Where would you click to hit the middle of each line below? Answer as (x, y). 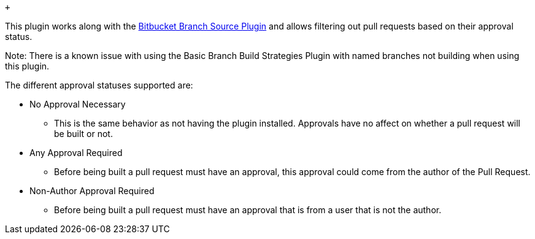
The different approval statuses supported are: (99, 85)
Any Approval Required (76, 153)
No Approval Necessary (78, 104)
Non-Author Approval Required (92, 191)
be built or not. (83, 134)
